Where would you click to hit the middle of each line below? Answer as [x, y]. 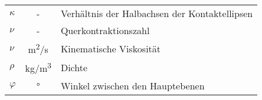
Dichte [74, 67]
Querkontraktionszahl [105, 30]
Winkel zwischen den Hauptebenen [132, 85]
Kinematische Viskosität [111, 48]
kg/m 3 [38, 67]
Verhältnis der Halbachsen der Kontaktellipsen [157, 13]
